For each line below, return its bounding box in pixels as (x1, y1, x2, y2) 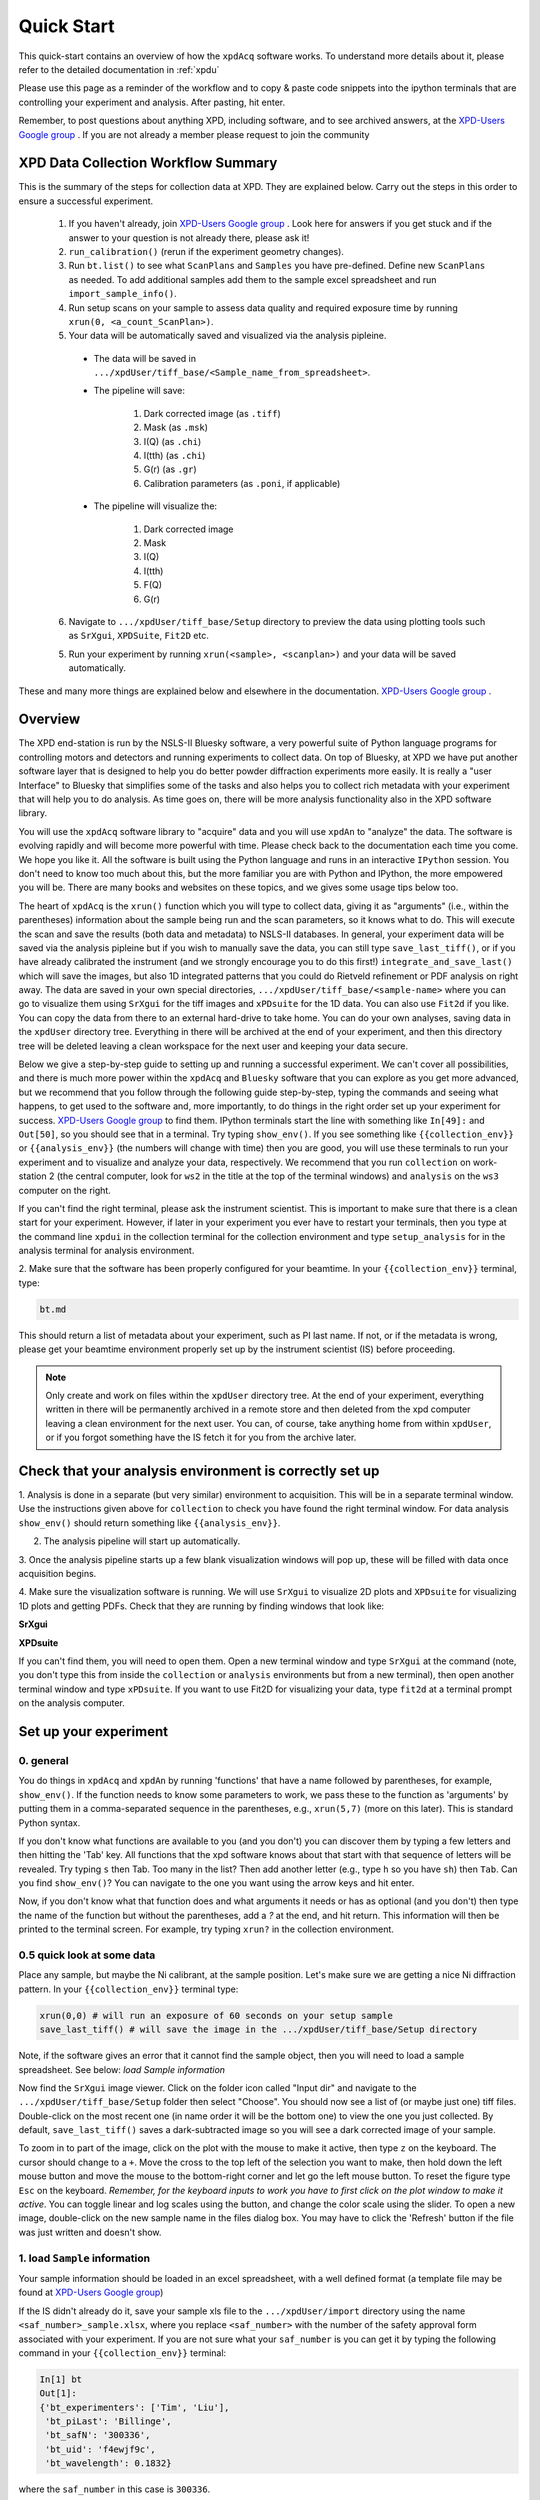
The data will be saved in (93, 352, 197, 364)
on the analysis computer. (18, 1697, 125, 1709)
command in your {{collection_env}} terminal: (18, 2346, 227, 2359)
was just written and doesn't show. (18, 2226, 162, 2238)
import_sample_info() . (68, 288, 177, 300)
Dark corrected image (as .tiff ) (143, 407, 282, 419)
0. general (18, 1753, 69, 1767)
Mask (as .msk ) (143, 421, 209, 434)
